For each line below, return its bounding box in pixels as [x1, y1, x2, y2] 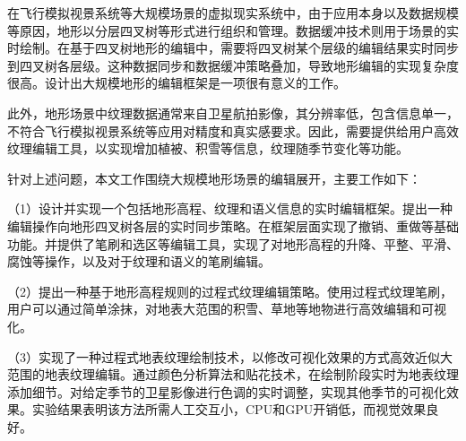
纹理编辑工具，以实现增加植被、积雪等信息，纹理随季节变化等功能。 [7, 139, 409, 158]
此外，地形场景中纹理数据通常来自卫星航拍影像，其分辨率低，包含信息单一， [7, 103, 459, 122]
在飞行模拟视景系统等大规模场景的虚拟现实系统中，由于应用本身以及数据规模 [7, 4, 459, 22]
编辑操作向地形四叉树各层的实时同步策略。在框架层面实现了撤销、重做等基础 [7, 216, 459, 235]
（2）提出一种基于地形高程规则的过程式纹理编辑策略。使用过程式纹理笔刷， [7, 281, 453, 300]
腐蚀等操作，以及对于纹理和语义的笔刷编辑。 [7, 252, 271, 271]
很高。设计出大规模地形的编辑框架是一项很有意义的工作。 [7, 73, 346, 92]
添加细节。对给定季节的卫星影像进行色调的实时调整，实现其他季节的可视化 [7, 382, 446, 401]
